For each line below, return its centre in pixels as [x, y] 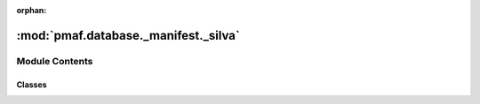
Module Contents [55, 61]
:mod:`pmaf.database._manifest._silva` [128, 35]
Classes [32, 85]
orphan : [32, 10]
